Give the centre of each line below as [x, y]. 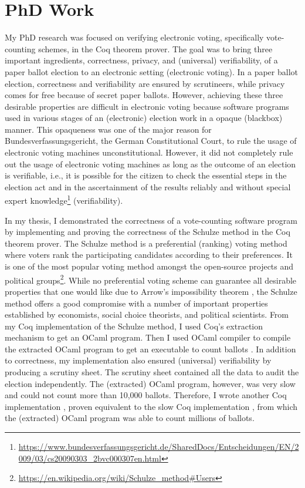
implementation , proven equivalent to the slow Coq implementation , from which [151, 406]
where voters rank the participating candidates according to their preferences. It [149, 255]
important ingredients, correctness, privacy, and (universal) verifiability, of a [141, 60]
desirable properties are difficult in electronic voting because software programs [147, 106]
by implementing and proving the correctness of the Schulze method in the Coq [148, 232]
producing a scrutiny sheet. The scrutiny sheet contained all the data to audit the [152, 372]
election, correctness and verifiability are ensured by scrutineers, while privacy [145, 83]
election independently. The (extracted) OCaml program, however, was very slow [150, 383]
